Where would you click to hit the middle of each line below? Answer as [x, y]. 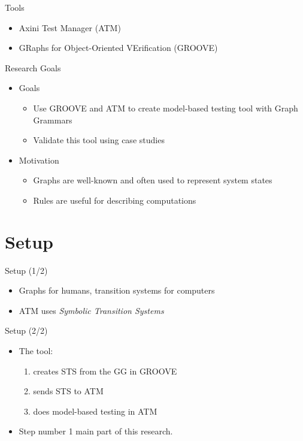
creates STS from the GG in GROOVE [105, 371]
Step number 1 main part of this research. [96, 431]
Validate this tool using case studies [99, 140]
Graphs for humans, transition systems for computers [117, 290]
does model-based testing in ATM [95, 411]
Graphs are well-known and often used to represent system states [153, 180]
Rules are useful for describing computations [115, 200]
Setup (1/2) [26, 270]
